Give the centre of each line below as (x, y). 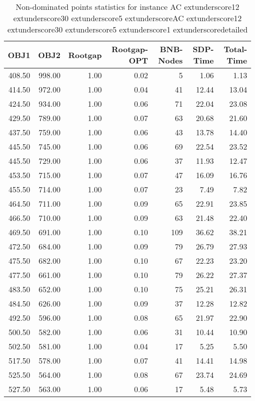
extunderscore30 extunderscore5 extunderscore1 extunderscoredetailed (127, 29)
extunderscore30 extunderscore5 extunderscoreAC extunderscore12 (127, 18)
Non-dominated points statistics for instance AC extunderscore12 (127, 7)
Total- (235, 49)
